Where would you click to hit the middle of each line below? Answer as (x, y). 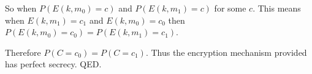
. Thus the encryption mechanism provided (226, 52)
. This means (277, 8)
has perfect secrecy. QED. (53, 64)
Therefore (23, 52)
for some (230, 8)
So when (21, 8)
